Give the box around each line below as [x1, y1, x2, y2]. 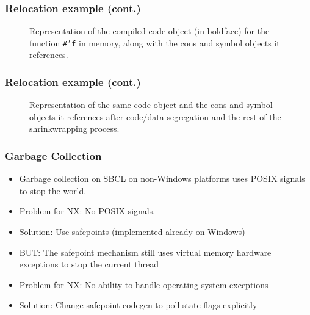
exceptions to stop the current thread [19, 258, 159, 270]
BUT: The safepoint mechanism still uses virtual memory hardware [19, 245, 272, 258]
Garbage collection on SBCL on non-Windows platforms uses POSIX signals [19, 172, 305, 185]
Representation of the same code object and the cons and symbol [29, 98, 273, 111]
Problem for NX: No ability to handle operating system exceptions [19, 278, 269, 291]
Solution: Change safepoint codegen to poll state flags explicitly [19, 299, 258, 311]
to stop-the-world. [19, 184, 87, 197]
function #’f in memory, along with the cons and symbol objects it [29, 36, 280, 49]
